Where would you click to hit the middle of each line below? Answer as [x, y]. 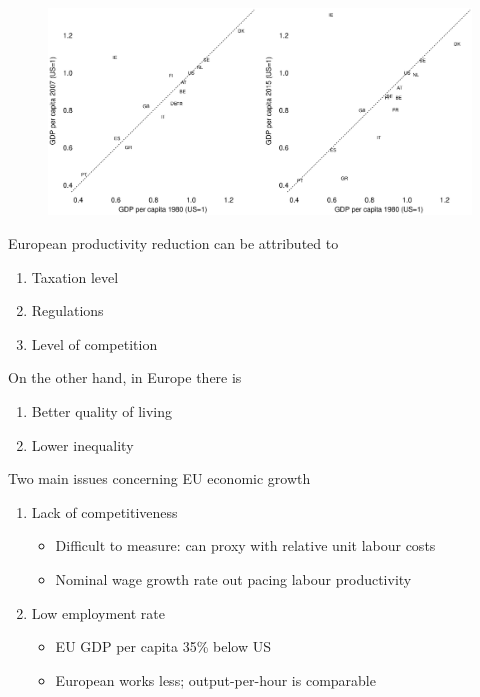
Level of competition [94, 343]
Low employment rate [98, 612]
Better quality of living [102, 411]
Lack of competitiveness [104, 511]
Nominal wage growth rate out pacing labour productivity [233, 578]
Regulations [67, 310]
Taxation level [75, 276]
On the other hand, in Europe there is [125, 377]
